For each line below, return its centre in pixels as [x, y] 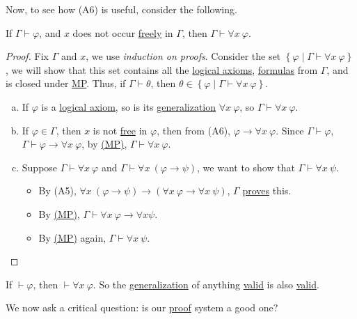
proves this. [267, 190]
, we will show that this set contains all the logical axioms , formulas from [162, 69]
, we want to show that [246, 167]
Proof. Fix [27, 56]
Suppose [40, 167]
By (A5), [57, 190]
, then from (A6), [193, 130]
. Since [290, 130]
